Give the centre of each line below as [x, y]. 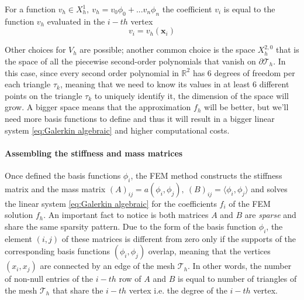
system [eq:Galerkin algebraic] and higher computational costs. [117, 130]
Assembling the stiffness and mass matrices [94, 153]
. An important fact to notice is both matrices [126, 215]
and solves [269, 188]
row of [130, 279]
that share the [78, 290]
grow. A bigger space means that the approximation [98, 107]
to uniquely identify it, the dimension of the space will [191, 95]
